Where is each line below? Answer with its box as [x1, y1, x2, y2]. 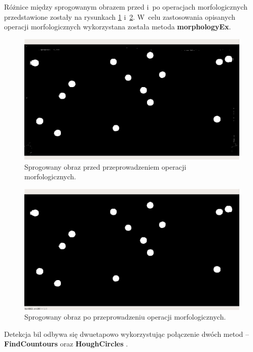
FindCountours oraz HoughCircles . [4, 338, 128, 349]
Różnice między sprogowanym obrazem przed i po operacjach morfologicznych [4, 2, 247, 12]
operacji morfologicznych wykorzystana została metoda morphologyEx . [4, 21, 231, 32]
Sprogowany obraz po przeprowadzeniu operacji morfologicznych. [24, 311, 226, 322]
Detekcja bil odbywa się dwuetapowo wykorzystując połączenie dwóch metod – [4, 328, 249, 339]
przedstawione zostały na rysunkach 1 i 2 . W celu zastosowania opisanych [4, 11, 235, 22]
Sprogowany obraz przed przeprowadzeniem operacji [24, 161, 187, 172]
